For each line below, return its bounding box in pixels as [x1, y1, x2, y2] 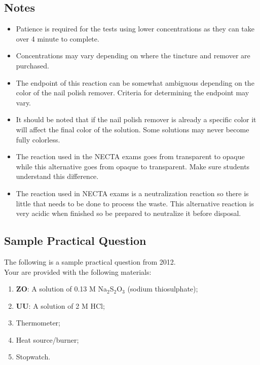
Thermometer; [16, 317, 60, 328]
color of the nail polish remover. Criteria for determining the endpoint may [16, 87, 249, 98]
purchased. [16, 60, 49, 70]
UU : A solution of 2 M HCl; [16, 300, 105, 311]
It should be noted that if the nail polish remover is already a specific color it [16, 114, 256, 125]
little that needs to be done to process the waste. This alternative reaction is [16, 198, 254, 208]
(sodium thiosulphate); [127, 283, 198, 294]
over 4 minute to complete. [16, 33, 99, 44]
